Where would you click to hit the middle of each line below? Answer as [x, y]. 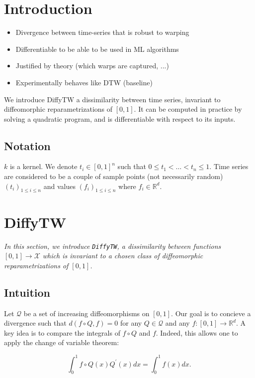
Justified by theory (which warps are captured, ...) [92, 66]
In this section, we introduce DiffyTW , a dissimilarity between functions [113, 246]
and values [59, 186]
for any [131, 323]
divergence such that [35, 323]
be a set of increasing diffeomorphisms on [86, 313]
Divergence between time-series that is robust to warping [102, 32]
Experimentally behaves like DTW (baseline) [84, 82]
